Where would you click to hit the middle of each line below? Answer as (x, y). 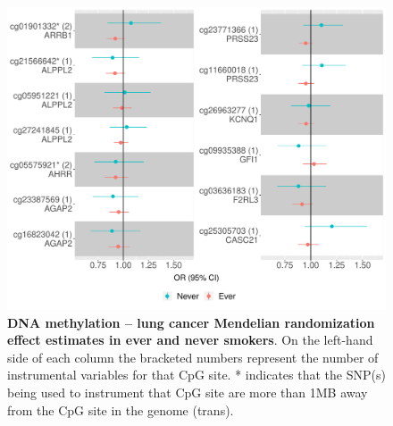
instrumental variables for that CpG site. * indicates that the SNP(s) (196, 375)
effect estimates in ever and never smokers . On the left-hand (190, 340)
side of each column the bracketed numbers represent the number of (193, 357)
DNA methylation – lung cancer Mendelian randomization (191, 322)
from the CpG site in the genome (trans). (121, 409)
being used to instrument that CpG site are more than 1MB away (188, 393)
